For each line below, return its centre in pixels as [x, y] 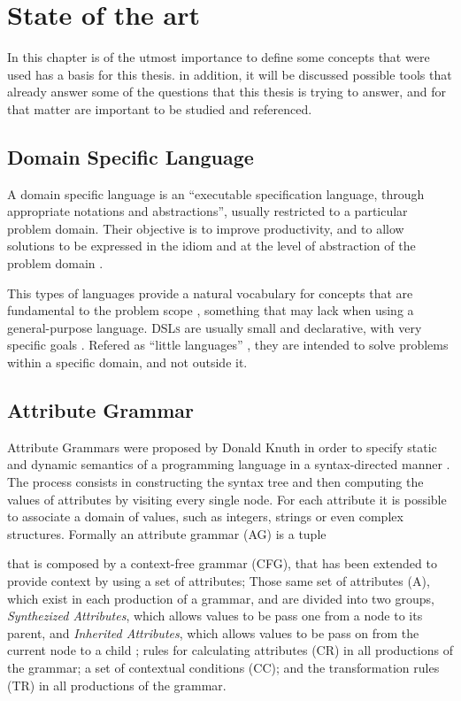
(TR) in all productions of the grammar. [117, 685]
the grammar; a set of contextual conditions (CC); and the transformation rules [223, 667]
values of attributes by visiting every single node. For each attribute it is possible [227, 499]
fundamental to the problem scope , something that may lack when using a [211, 310]
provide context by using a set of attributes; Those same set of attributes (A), [219, 581]
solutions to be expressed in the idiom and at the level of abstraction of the [211, 246]
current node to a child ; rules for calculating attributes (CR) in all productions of [230, 650]
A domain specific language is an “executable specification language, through [216, 193]
